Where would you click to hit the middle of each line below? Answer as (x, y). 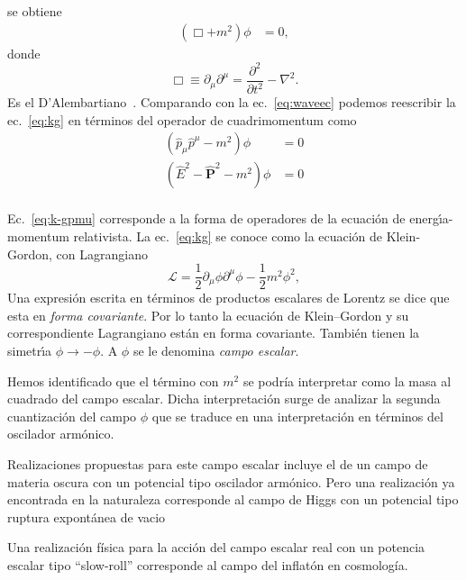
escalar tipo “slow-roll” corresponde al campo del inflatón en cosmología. (208, 564)
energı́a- (431, 218)
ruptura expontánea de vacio (87, 517)
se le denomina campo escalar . (216, 351)
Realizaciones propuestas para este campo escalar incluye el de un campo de (218, 464)
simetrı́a (30, 351)
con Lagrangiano (102, 254)
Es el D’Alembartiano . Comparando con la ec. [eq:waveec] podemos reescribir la (232, 102)
